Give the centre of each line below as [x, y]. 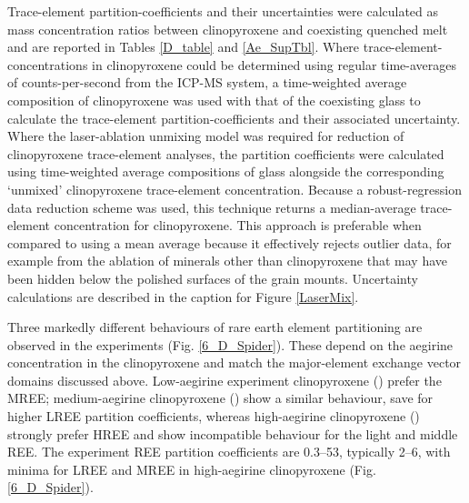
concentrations [48, 64]
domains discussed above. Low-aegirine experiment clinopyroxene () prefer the [225, 380]
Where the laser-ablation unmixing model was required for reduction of [206, 136]
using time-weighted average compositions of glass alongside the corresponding [226, 171]
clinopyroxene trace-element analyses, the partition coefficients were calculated [226, 153]
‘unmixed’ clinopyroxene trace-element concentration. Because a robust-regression [235, 189]
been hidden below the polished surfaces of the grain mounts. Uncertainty [213, 278]
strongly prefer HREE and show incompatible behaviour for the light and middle [233, 433]
